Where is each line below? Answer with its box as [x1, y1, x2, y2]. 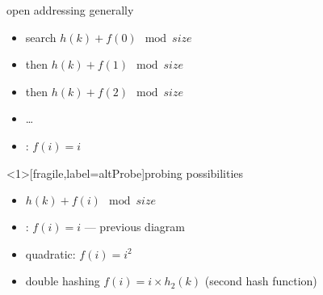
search [25, 28, 57, 45]
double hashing [25, 272, 100, 289]
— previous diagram [84, 218, 185, 235]
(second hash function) [204, 272, 317, 289]
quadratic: [25, 245, 76, 262]
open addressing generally [6, 2, 134, 18]
